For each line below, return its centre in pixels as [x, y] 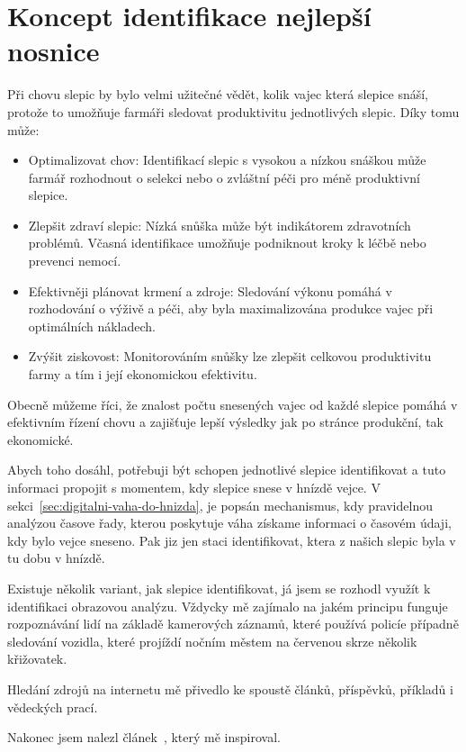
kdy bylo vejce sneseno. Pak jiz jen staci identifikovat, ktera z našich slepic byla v [232, 540]
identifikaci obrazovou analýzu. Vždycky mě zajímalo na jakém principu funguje [228, 606]
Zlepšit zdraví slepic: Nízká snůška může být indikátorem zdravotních [220, 225]
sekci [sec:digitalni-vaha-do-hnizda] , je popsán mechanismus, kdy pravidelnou [220, 505]
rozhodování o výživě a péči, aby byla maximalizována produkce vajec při [231, 308]
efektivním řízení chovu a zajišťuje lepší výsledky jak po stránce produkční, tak [226, 422]
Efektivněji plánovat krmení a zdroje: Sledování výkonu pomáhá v [210, 290]
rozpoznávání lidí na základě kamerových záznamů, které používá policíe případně [233, 624]
